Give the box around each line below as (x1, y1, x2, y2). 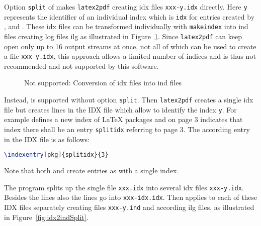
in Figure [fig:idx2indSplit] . (4, 211, 89, 222)
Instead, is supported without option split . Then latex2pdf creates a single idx (4, 94, 253, 105)
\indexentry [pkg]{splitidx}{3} (4, 151, 109, 159)
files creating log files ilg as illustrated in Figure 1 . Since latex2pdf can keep (4, 31, 242, 41)
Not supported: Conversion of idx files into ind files (24, 77, 182, 88)
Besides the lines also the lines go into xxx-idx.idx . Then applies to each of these (4, 192, 257, 202)
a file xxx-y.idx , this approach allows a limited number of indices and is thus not (4, 51, 256, 61)
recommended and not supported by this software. (4, 60, 159, 71)
